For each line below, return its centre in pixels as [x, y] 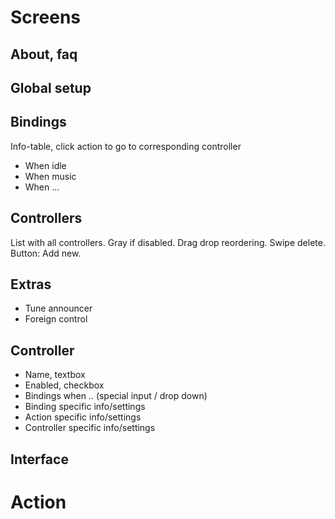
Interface [39, 459]
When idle [45, 165]
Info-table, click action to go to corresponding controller [126, 146]
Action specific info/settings [83, 417]
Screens [45, 17]
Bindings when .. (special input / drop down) [116, 396]
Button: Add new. [46, 253]
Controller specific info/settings [90, 428]
